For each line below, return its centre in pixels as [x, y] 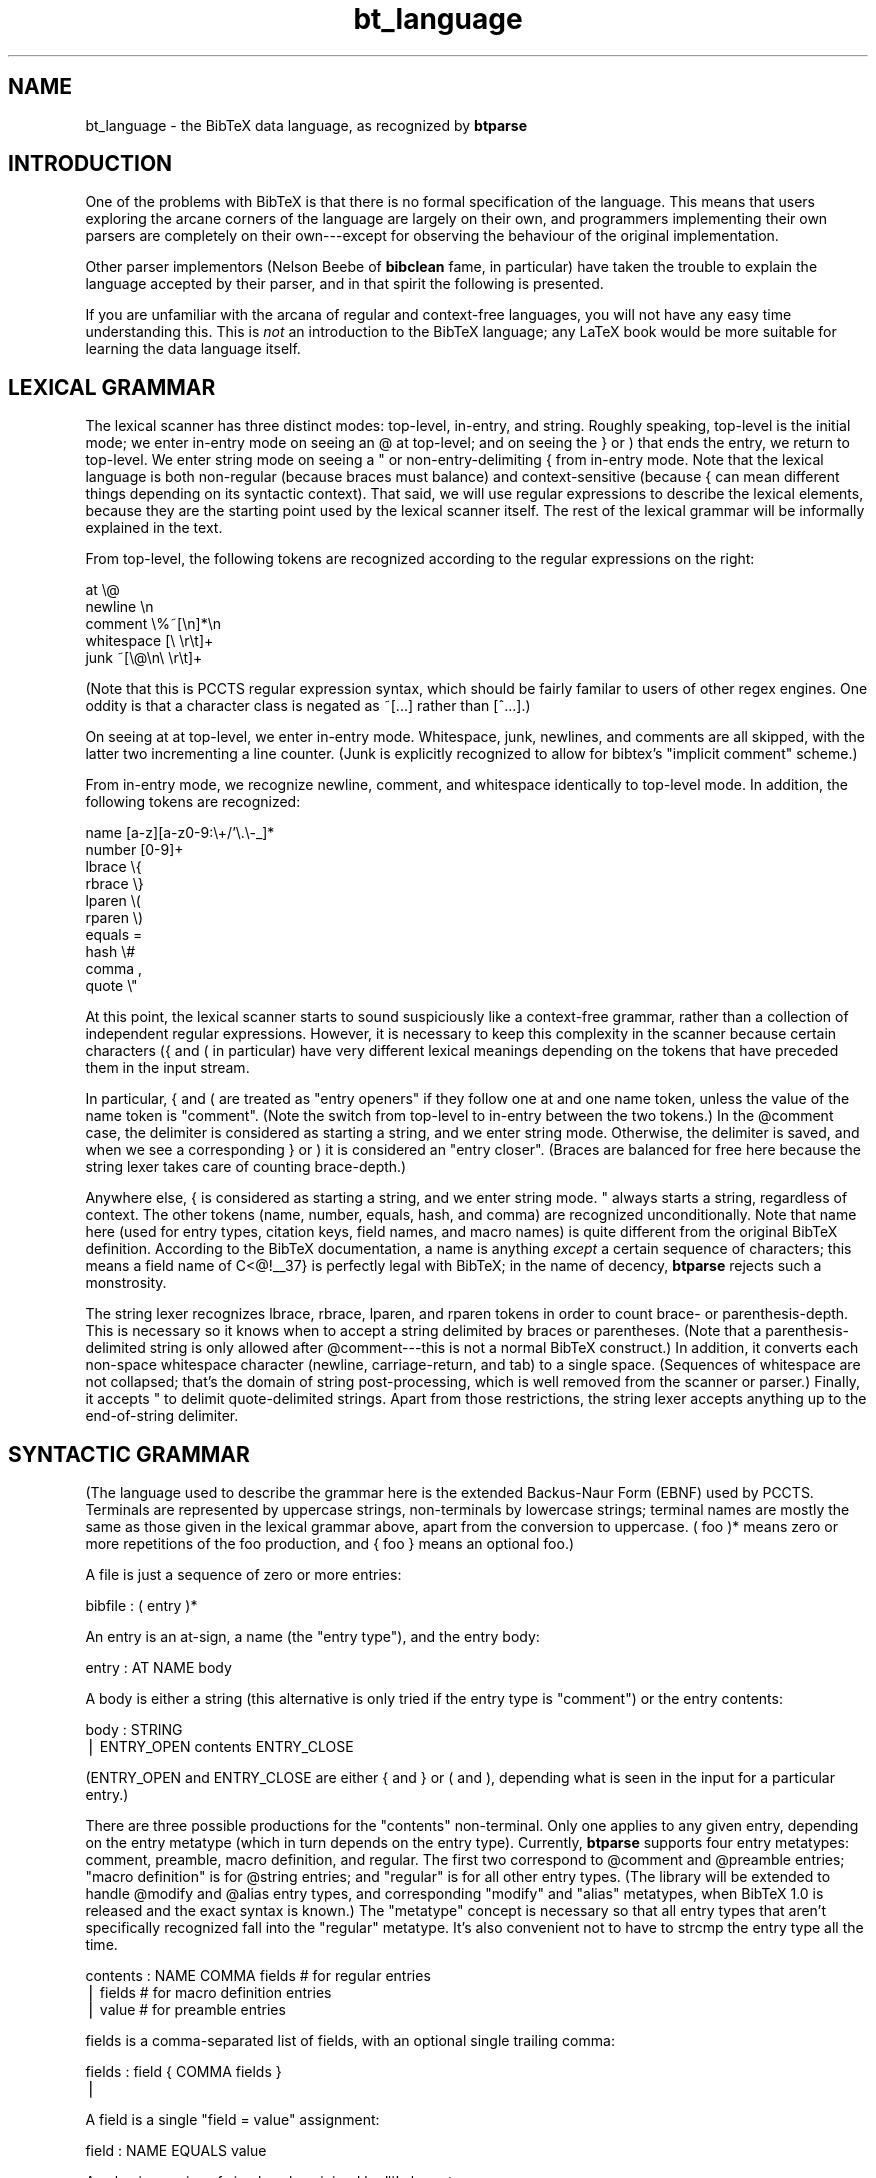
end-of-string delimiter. [162, 1416]
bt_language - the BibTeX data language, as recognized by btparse [306, 125]
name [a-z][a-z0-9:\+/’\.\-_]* [180, 833]
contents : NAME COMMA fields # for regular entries [258, 1976]
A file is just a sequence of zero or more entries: [243, 1575]
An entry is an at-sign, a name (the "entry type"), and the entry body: [312, 1637]
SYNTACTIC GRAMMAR [129, 1454]
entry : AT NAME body [158, 1668]
